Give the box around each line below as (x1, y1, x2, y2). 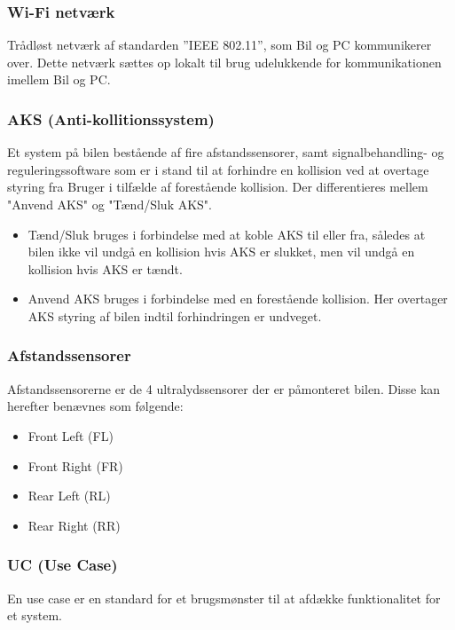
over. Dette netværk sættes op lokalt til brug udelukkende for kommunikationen (7, 52, 442, 71)
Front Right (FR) (27, 456, 123, 475)
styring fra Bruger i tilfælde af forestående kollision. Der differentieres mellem (7, 177, 428, 196)
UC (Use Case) (7, 554, 118, 576)
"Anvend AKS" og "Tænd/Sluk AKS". (7, 195, 212, 213)
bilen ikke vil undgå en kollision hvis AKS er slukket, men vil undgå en (27, 242, 415, 261)
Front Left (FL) (27, 426, 114, 445)
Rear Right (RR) (27, 516, 121, 534)
